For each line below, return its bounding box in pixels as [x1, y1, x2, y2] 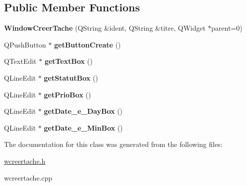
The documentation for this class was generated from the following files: [4, 139, 223, 149]
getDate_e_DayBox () [44, 106, 123, 116]
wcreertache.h [4, 155, 46, 166]
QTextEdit [4, 56, 37, 66]
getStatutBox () [44, 72, 98, 83]
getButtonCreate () [54, 39, 121, 49]
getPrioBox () [44, 89, 91, 99]
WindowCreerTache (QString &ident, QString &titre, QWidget [4, 23, 206, 33]
